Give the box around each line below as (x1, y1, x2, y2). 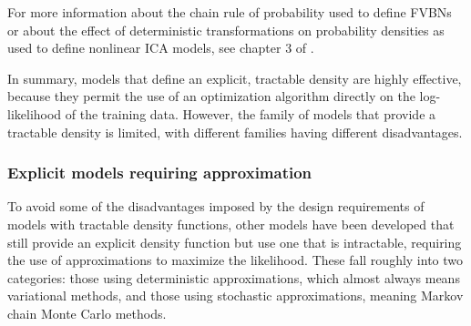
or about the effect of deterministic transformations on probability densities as (7, 20, 445, 39)
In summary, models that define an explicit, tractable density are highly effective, (7, 68, 462, 87)
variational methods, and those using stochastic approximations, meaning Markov (7, 286, 464, 305)
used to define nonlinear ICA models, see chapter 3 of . (7, 38, 314, 57)
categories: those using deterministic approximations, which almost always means (7, 268, 460, 287)
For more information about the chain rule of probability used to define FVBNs (7, 3, 452, 21)
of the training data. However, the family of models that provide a (65, 104, 436, 123)
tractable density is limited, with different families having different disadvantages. (7, 122, 463, 141)
